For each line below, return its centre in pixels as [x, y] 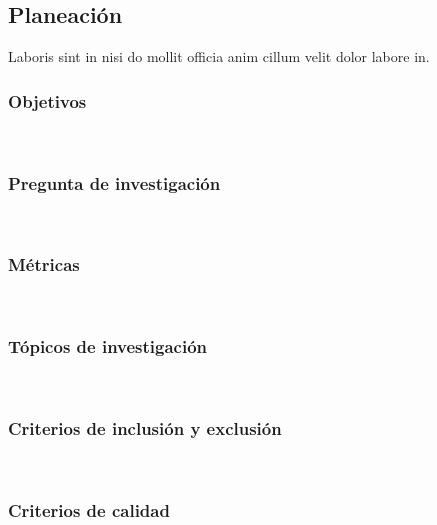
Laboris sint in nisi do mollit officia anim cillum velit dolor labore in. [219, 56]
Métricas [44, 264]
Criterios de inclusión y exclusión [145, 427]
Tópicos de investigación [108, 346]
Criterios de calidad [89, 509]
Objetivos [47, 100]
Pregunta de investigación [114, 182]
